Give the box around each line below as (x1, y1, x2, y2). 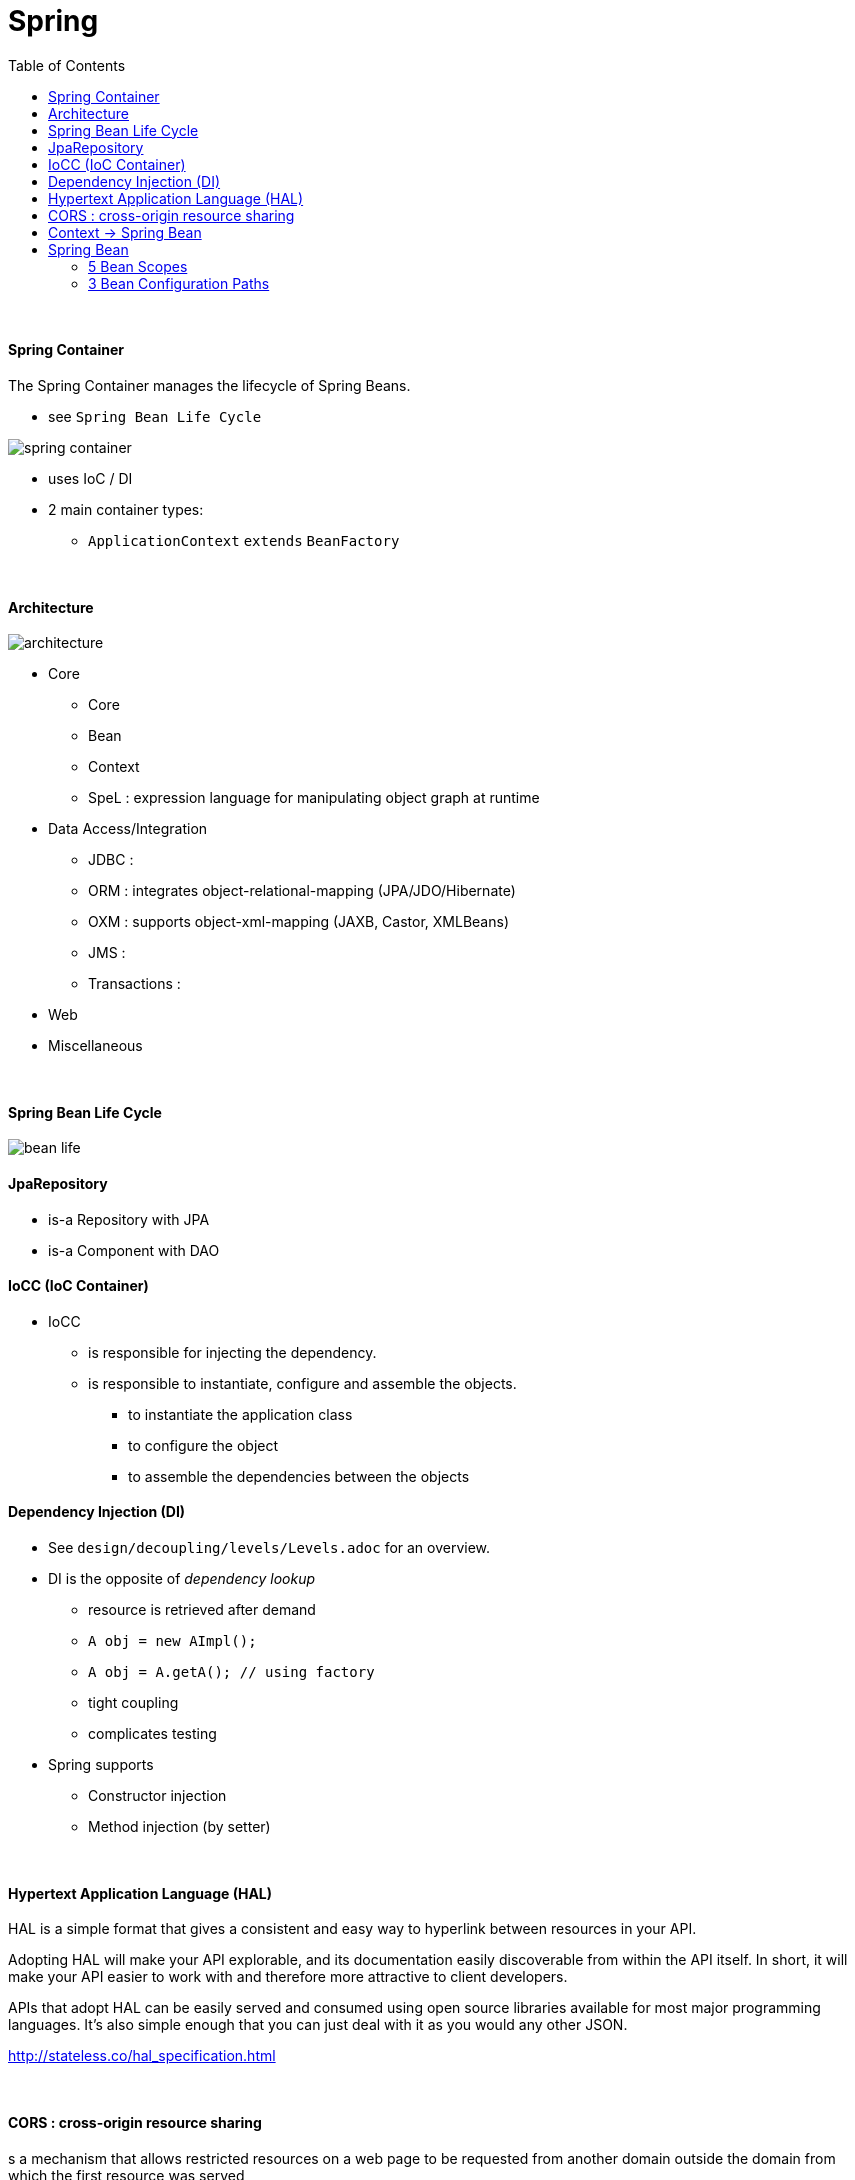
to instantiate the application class (128, 1405, 353, 1423)
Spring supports (48, 1756, 154, 1774)
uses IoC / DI (48, 469, 133, 487)
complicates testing (88, 1725, 217, 1743)
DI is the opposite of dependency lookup (48, 1570, 316, 1588)
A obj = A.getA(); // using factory (88, 1664, 375, 1681)
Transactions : (88, 975, 181, 993)
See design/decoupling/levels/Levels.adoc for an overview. (48, 1539, 491, 1557)
